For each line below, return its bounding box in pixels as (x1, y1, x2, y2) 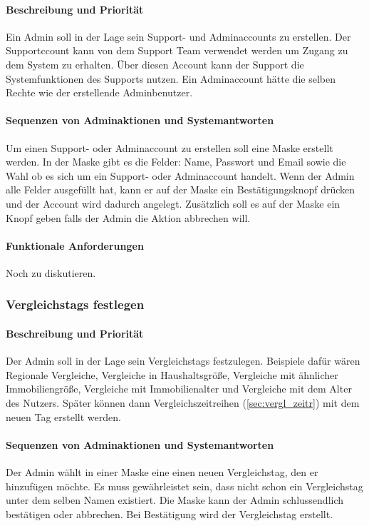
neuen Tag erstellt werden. (6, 409, 121, 424)
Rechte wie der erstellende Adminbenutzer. (6, 85, 193, 100)
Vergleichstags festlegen (6, 295, 145, 313)
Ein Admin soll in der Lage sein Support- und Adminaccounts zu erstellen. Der (6, 29, 351, 44)
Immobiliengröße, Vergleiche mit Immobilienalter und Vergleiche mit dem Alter (6, 381, 352, 396)
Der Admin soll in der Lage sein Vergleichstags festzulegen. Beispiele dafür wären (6, 353, 360, 368)
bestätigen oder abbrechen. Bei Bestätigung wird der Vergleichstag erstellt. (6, 506, 333, 521)
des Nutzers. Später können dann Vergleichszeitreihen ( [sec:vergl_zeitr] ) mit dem (6, 395, 360, 410)
